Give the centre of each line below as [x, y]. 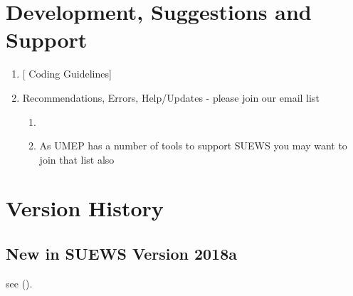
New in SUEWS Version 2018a [121, 254]
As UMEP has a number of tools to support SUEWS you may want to [193, 146]
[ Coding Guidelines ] [67, 74]
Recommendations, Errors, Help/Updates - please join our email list [171, 97]
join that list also [77, 159]
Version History [85, 208]
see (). [19, 283]
